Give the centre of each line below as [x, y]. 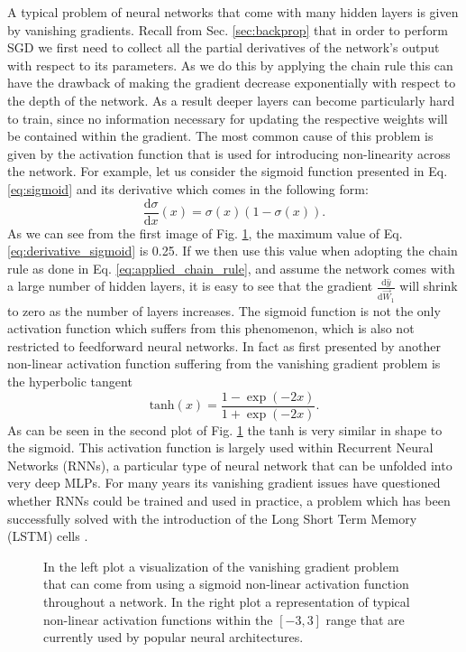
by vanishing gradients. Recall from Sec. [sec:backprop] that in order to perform [228, 29]
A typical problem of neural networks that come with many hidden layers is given [233, 12]
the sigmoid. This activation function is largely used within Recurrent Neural [220, 447]
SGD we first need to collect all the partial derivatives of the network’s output [224, 47]
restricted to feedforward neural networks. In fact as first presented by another [224, 345]
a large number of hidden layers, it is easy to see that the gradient [190, 286]
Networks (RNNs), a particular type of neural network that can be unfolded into [230, 465]
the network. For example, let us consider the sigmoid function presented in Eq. [228, 171]
